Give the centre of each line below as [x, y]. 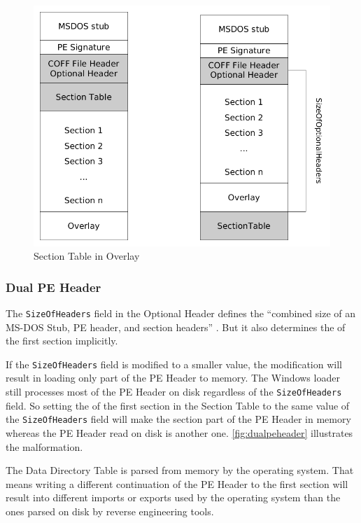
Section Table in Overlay [87, 256]
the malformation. [44, 446]
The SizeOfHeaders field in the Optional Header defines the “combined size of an [181, 313]
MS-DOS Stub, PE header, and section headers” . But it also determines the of [176, 327]
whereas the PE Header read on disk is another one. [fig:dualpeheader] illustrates [179, 432]
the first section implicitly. [62, 341]
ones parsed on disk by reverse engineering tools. [110, 511]
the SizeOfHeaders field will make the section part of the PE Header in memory [178, 419]
